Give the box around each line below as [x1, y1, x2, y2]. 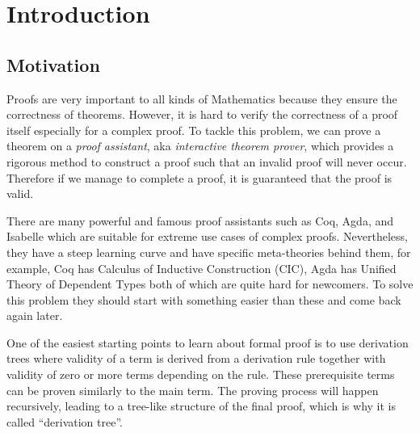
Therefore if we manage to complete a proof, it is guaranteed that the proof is [6, 169, 393, 186]
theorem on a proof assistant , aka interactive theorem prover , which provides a [6, 137, 394, 154]
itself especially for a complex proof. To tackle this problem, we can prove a [6, 121, 381, 138]
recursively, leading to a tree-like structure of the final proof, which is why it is [6, 397, 396, 414]
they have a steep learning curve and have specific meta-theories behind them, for [6, 243, 411, 260]
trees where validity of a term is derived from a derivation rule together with [6, 350, 386, 367]
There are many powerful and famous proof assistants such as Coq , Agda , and [6, 212, 394, 229]
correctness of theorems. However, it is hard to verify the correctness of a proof [6, 106, 398, 123]
